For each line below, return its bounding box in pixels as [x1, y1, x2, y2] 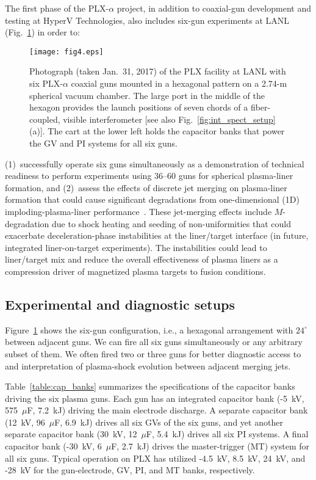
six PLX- [29, 77, 63, 90]
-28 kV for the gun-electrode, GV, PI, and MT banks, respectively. [5, 464, 255, 476]
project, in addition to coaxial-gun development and [117, 2, 311, 14]
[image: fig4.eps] [29, 47, 104, 56]
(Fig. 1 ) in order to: [5, 26, 80, 38]
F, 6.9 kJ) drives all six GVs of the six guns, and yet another [54, 415, 283, 428]
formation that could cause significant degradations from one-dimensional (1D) [5, 193, 300, 206]
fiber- [250, 101, 271, 114]
